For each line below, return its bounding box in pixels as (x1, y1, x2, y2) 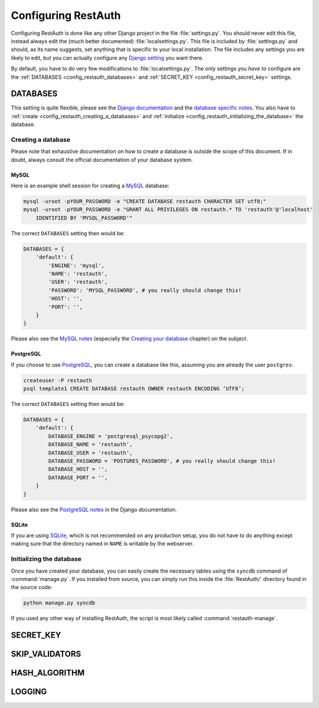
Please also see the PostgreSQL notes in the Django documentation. (11, 506, 177, 513)
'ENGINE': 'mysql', (48, 262, 105, 269)
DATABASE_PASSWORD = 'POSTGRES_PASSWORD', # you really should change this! (48, 458, 276, 465)
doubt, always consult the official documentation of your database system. (11, 156, 193, 163)
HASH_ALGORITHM (11, 668, 85, 678)
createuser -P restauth (23, 377, 93, 384)
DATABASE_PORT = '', (48, 474, 108, 481)
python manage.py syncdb (23, 600, 96, 606)
